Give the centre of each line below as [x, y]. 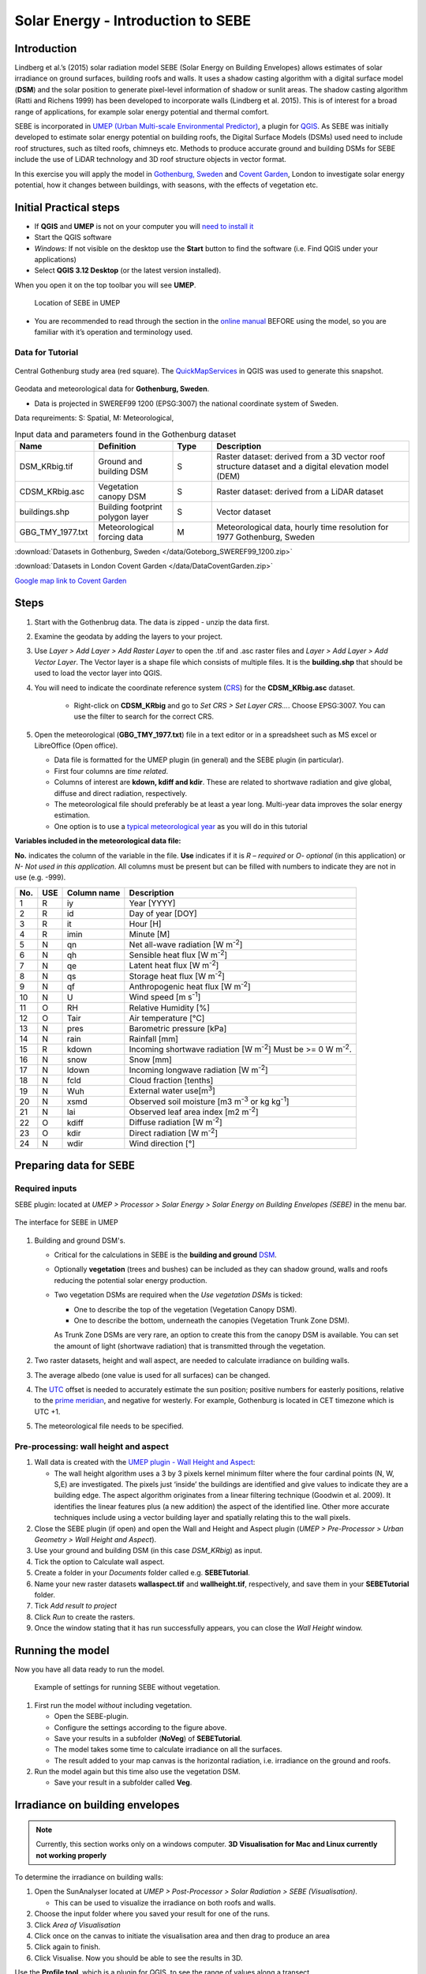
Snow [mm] [151, 1060]
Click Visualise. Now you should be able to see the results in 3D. [139, 1957]
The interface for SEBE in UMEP [66, 1222]
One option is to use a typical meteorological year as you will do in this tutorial [181, 826]
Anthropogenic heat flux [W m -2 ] [190, 986]
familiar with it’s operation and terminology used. [114, 332]
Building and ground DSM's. [80, 1240]
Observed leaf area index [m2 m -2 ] [194, 1111]
